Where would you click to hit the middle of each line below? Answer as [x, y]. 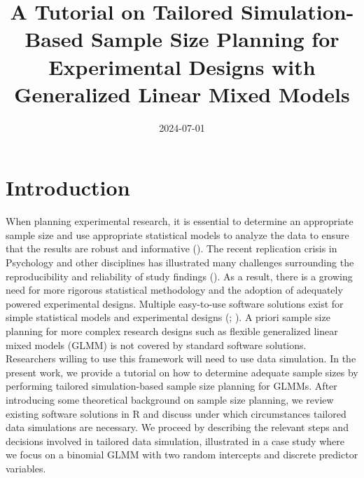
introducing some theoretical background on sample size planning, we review [170, 399]
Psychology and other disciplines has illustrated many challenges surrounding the [180, 262]
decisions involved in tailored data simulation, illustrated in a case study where [175, 441]
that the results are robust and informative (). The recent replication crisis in [171, 248]
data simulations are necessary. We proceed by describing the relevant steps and [177, 427]
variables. [26, 468]
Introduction [68, 187]
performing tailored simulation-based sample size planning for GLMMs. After [171, 386]
